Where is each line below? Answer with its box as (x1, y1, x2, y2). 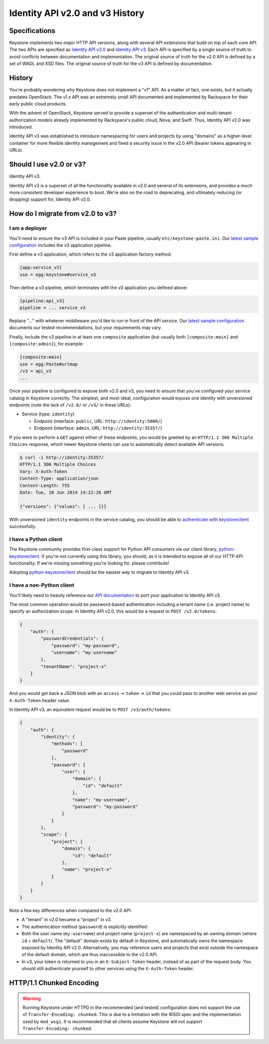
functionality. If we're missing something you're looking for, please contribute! (9, 560, 169, 566)
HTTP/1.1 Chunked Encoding (9, 979, 99, 987)
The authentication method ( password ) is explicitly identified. (21, 924, 148, 930)
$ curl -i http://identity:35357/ (19, 455, 104, 460)
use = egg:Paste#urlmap (19, 361, 78, 367)
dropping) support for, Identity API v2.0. (9, 196, 91, 202)
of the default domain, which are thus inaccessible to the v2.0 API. (21, 952, 158, 958)
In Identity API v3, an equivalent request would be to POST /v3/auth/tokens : (9, 706, 172, 712)
